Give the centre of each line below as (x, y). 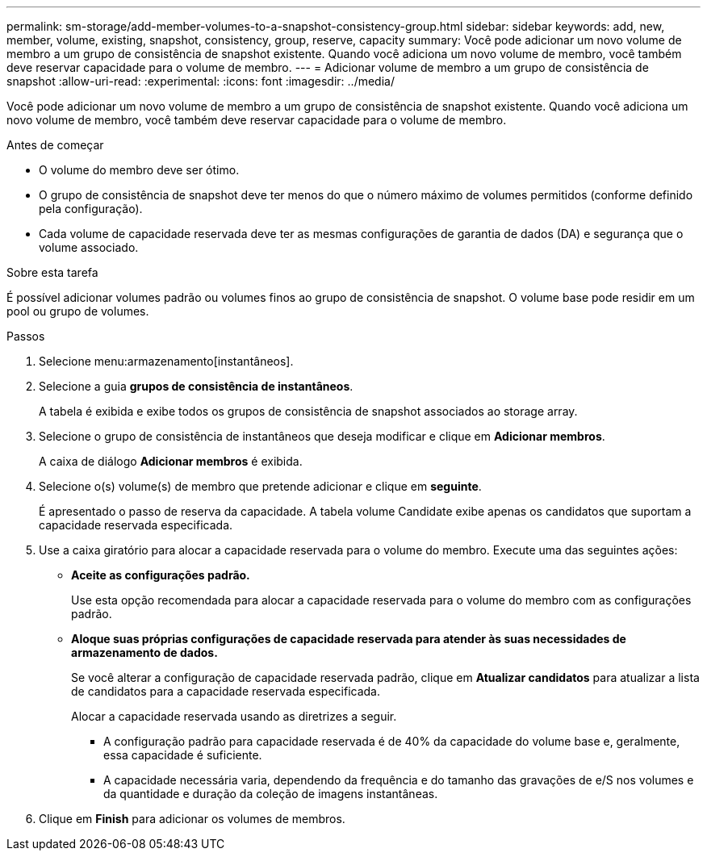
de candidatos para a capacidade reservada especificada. (226, 691)
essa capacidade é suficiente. (183, 755)
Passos (26, 336)
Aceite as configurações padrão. (161, 575)
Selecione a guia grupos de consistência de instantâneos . (196, 386)
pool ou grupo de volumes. (78, 311)
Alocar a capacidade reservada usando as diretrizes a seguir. (234, 716)
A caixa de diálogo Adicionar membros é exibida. (171, 461)
